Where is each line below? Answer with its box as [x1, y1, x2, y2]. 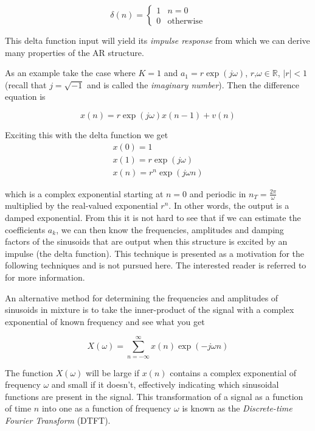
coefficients [5, 223, 46, 236]
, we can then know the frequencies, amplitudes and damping [56, 223, 284, 236]
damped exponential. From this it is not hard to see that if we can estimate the [5, 211, 301, 224]
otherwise [167, 16, 203, 26]
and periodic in [189, 187, 246, 200]
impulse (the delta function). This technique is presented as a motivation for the [5, 247, 305, 259]
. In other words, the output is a [168, 199, 289, 212]
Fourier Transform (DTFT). [5, 413, 111, 426]
